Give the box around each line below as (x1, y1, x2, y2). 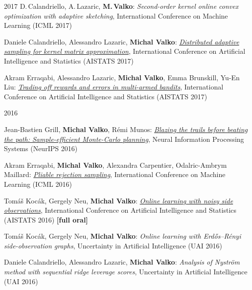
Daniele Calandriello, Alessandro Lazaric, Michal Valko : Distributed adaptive (4, 36, 239, 46)
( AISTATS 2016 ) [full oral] (4, 214, 88, 224)
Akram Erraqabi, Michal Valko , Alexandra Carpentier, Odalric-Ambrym (4, 159, 227, 170)
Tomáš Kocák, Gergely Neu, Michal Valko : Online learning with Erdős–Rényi (4, 231, 241, 241)
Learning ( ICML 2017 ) (4, 20, 72, 30)
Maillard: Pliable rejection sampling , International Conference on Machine (4, 169, 226, 179)
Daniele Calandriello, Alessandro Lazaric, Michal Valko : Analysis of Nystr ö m (4, 257, 240, 267)
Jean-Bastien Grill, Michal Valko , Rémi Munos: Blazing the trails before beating (4, 124, 248, 134)
